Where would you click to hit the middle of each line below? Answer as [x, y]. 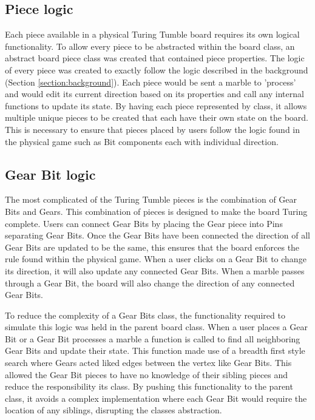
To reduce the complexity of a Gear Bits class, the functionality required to [145, 315]
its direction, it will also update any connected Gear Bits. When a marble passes [155, 270]
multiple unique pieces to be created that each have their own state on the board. [157, 117]
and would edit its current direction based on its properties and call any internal [154, 94]
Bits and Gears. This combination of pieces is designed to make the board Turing [156, 211]
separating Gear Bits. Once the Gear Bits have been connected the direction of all [157, 235]
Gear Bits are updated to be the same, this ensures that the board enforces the [152, 247]
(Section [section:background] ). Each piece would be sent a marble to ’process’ [151, 82]
